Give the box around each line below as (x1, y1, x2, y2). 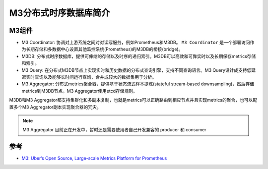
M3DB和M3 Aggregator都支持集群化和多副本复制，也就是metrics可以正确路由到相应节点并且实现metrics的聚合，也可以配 (9, 97, 258, 103)
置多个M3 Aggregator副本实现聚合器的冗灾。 (9, 104, 101, 110)
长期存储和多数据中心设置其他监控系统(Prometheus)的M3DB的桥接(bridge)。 (25, 46, 183, 52)
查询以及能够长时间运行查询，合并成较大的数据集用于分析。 (34, 74, 156, 80)
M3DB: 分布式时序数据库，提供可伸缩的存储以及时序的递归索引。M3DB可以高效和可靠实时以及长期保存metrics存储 (21, 53, 256, 59)
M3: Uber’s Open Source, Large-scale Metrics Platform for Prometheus (21, 155, 167, 161)
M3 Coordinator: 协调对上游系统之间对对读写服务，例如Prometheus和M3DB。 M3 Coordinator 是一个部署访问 (21, 40, 250, 46)
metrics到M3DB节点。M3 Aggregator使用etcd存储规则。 (21, 88, 137, 94)
